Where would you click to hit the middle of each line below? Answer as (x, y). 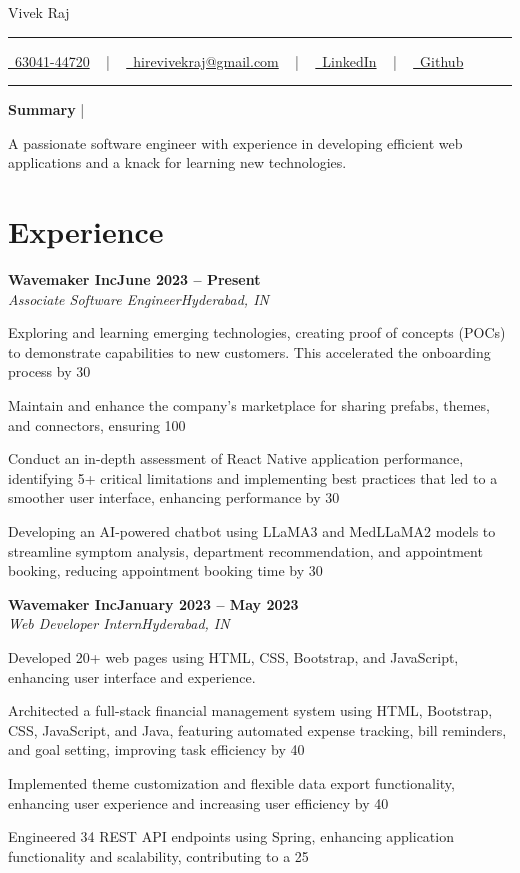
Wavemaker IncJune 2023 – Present (134, 279)
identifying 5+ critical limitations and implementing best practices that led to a (253, 477)
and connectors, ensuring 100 (97, 424)
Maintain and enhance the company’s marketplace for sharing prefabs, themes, (249, 405)
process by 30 (49, 371)
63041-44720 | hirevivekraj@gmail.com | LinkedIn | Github (239, 60)
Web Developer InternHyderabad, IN (119, 623)
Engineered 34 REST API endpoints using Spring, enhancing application (231, 836)
